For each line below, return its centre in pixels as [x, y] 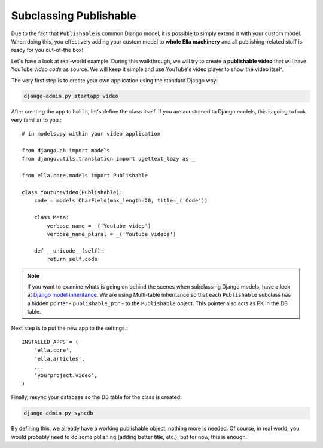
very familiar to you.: [36, 120]
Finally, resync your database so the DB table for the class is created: [96, 397]
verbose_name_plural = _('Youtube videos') [112, 234]
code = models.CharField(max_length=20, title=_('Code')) [121, 201]
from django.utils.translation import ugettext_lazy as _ [109, 159]
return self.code [72, 259]
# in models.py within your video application [91, 134]
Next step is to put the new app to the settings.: [69, 328]
